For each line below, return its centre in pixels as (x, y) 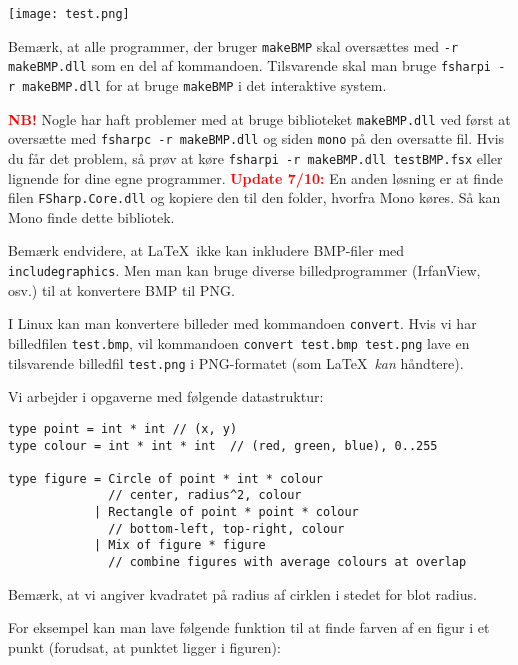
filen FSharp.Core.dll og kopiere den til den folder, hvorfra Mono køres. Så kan (254, 197)
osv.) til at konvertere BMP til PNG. (121, 289)
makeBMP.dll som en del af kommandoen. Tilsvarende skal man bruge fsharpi (250, 65)
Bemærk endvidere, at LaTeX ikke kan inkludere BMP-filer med (206, 250)
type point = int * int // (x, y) (123, 428)
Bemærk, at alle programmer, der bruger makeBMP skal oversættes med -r (233, 45)
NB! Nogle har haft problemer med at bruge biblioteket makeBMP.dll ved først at (259, 118)
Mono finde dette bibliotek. (91, 216)
